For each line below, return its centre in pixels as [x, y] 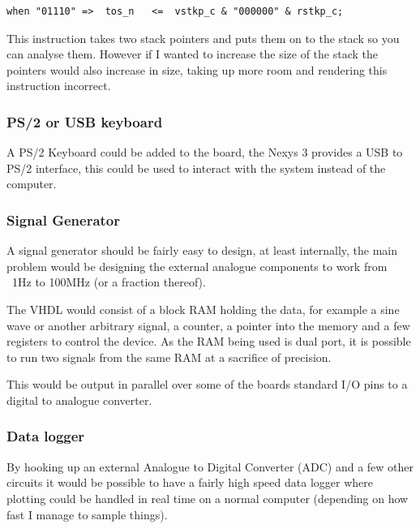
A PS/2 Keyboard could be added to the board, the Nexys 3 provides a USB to [205, 152]
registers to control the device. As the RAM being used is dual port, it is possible [209, 341]
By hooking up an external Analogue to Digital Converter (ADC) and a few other [210, 466]
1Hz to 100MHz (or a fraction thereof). [109, 282]
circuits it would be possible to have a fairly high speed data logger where [190, 482]
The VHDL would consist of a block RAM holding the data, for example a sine [203, 309]
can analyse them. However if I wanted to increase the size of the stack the [193, 54]
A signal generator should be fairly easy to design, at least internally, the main [202, 250]
